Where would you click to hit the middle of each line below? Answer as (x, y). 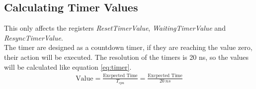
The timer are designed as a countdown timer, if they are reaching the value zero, (128, 47)
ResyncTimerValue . (34, 37)
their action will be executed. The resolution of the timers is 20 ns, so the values (127, 57)
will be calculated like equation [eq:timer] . (68, 67)
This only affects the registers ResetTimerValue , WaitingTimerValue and (115, 28)
